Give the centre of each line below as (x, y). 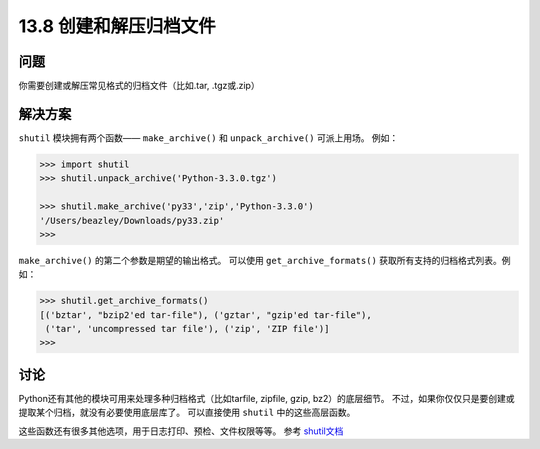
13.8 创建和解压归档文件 (117, 26)
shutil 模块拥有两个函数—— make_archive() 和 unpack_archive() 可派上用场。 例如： (208, 137)
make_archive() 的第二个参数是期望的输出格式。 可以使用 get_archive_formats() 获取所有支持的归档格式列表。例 (264, 260)
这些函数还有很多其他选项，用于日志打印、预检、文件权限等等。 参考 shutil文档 (181, 431)
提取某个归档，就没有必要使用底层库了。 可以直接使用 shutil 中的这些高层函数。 (187, 412)
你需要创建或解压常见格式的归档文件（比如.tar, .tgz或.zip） (139, 86)
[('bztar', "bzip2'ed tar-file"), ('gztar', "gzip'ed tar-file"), (205, 314)
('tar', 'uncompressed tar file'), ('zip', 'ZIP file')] (187, 329)
